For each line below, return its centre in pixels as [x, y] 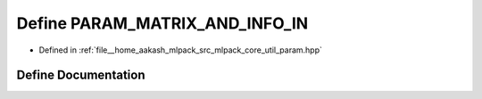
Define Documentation [81, 75]
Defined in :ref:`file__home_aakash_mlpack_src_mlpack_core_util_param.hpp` [181, 50]
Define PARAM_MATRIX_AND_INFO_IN [162, 23]
